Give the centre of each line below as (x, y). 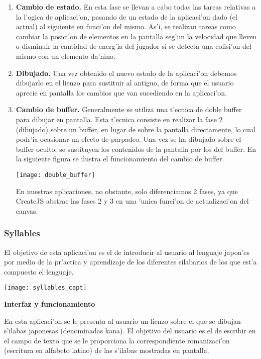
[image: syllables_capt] (45, 288)
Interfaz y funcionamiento (50, 304)
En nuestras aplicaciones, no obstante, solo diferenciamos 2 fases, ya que (127, 191)
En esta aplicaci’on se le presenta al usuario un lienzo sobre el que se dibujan (122, 321)
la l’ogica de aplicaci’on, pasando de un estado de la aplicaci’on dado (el (126, 16)
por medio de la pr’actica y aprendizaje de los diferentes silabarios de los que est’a (130, 262)
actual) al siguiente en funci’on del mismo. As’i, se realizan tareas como (126, 26)
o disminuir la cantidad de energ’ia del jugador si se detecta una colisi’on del (134, 46)
